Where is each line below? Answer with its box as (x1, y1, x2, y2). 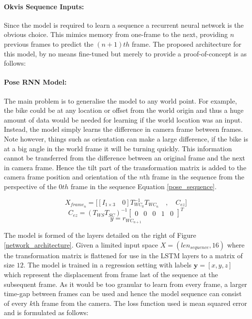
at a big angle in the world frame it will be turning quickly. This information (4, 143, 232, 153)
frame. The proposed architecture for (132, 38, 241, 49)
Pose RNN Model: (4, 77, 67, 87)
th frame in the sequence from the (143, 172, 245, 182)
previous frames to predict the (4, 38, 94, 49)
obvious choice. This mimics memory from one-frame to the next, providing (4, 29, 228, 39)
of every (4, 298, 28, 308)
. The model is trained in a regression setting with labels (23, 260, 192, 270)
